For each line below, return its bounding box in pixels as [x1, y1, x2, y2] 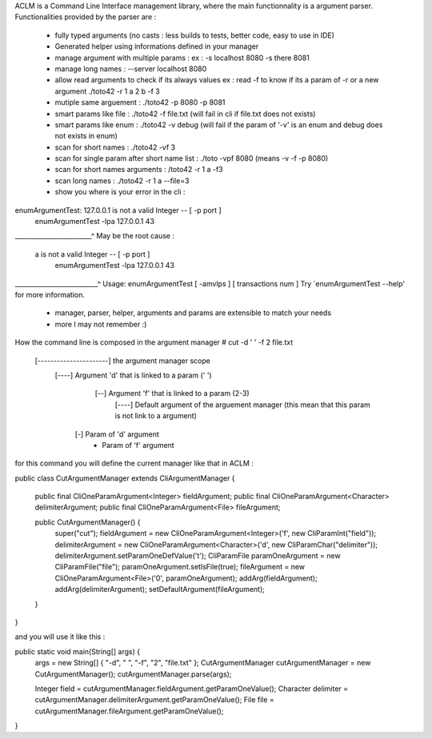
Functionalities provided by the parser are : [14, 12, 157, 22]
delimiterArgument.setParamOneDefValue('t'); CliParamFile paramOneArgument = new [54, 551, 341, 561]
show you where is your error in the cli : [54, 187, 186, 197]
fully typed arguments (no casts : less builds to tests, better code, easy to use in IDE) [54, 30, 335, 40]
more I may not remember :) [54, 319, 147, 329]
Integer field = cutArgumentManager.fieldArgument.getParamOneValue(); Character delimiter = [34, 684, 349, 693]
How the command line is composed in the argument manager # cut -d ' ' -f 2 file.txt [14, 338, 294, 347]
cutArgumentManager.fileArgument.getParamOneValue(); [34, 706, 224, 716]
